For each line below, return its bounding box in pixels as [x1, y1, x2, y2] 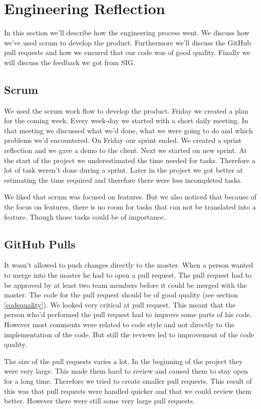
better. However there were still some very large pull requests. [4, 395, 195, 406]
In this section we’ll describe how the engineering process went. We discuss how [4, 27, 249, 38]
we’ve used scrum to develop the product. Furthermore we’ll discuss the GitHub [4, 37, 251, 47]
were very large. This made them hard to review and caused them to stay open [4, 366, 248, 376]
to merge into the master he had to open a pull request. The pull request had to [4, 270, 252, 280]
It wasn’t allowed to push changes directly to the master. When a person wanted [4, 260, 253, 270]
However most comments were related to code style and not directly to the [4, 319, 235, 329]
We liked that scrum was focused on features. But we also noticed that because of [4, 191, 256, 202]
